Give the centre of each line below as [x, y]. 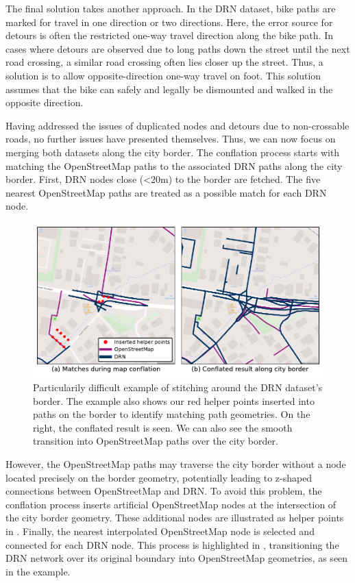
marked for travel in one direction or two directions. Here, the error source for [169, 22]
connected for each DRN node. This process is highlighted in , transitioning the [172, 544]
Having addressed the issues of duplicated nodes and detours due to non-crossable [177, 125]
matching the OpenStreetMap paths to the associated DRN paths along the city [174, 165]
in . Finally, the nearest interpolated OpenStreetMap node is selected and [160, 531]
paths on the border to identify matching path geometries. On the [172, 414]
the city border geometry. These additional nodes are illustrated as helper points [175, 518]
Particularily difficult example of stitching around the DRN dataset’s [178, 387]
